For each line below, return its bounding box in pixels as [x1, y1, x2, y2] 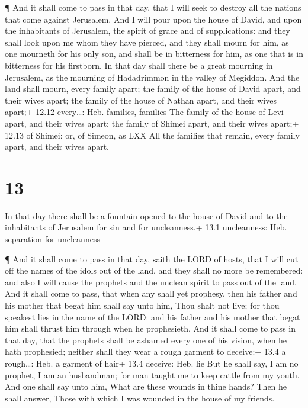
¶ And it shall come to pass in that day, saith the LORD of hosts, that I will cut [5, 252, 299, 265]
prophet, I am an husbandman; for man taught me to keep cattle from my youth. [5, 368, 300, 381]
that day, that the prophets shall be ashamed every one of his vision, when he [5, 333, 287, 346]
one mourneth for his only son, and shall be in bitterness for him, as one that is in [5, 47, 303, 60]
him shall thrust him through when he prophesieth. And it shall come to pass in [5, 322, 296, 335]
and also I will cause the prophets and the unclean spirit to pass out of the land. [5, 275, 297, 288]
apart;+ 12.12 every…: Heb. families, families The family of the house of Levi [5, 105, 284, 118]
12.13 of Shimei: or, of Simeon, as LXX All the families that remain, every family [5, 128, 300, 141]
